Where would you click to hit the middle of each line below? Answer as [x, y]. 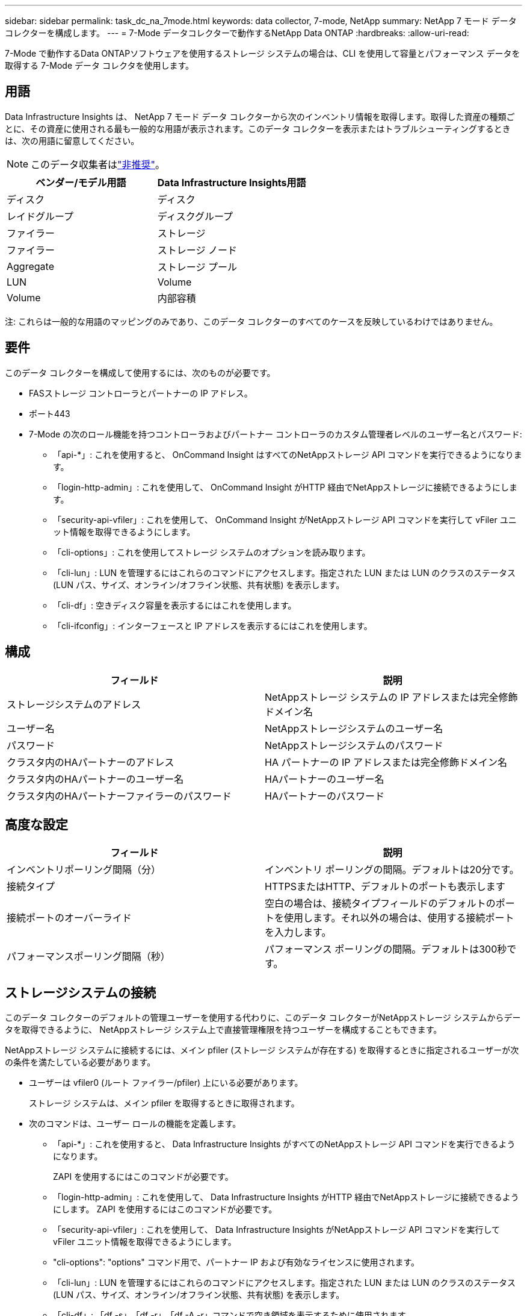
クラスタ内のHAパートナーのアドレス [91, 762]
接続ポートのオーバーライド [69, 918]
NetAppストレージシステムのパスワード [354, 745]
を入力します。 [298, 932]
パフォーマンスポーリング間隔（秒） [88, 957]
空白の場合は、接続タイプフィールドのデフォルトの [380, 904]
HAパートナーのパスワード [325, 796]
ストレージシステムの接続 [80, 992]
